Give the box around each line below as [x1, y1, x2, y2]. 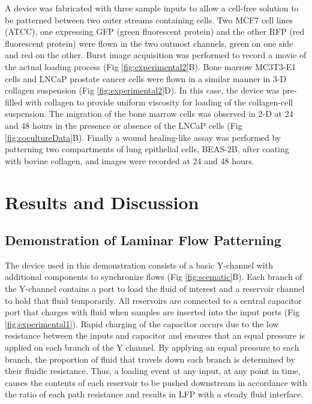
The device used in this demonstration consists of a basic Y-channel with [5, 258, 273, 271]
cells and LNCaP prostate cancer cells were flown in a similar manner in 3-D [5, 72, 287, 85]
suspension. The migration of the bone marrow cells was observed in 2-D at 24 [5, 107, 293, 120]
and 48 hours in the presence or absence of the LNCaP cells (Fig [5, 119, 242, 131]
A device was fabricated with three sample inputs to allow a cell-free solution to [5, 2, 299, 14]
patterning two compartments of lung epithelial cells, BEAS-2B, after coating [5, 143, 289, 155]
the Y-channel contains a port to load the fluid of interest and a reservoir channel [5, 282, 305, 295]
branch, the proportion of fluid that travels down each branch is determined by [5, 352, 295, 365]
